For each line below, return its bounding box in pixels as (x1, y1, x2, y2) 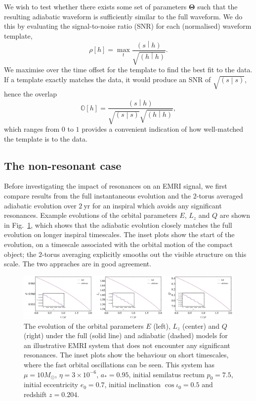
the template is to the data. (4, 133, 87, 144)
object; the (4, 249, 37, 259)
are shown (219, 210, 250, 220)
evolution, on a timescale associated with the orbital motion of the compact (4, 239, 233, 249)
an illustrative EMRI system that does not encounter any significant (24, 340, 230, 350)
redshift (24, 389, 47, 400)
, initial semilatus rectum (128, 369, 205, 379)
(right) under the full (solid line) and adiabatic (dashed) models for (24, 330, 228, 341)
